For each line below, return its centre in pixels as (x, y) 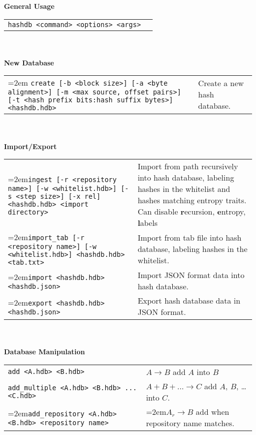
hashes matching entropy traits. (192, 200)
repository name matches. (190, 423)
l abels (147, 223)
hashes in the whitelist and (184, 189)
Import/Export (31, 146)
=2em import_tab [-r (46, 237)
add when (212, 411)
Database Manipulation (45, 352)
